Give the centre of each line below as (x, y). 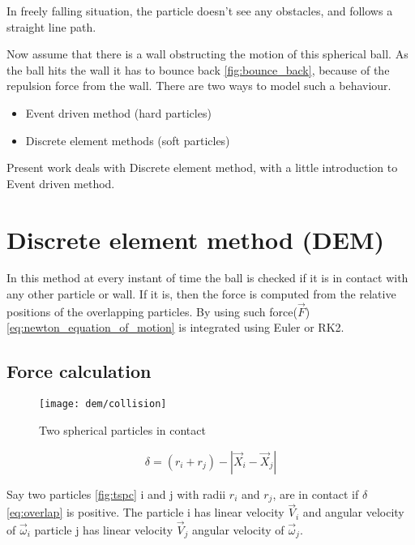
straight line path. (51, 26)
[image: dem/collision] (103, 404)
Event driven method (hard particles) (118, 112)
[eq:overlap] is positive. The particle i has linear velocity (145, 512)
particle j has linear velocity (104, 530)
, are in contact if (316, 494)
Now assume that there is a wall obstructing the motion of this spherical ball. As (207, 54)
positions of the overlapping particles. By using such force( (152, 311)
